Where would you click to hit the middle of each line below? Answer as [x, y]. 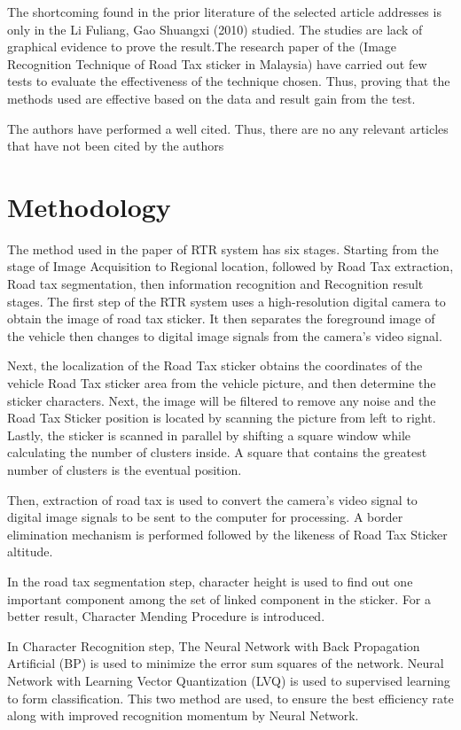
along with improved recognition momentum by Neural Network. [183, 715]
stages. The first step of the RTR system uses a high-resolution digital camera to [227, 301]
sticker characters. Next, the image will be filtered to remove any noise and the [222, 400]
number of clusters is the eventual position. [125, 470]
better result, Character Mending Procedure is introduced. [166, 616]
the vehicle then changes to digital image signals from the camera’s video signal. [225, 335]
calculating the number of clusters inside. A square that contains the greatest [217, 452]
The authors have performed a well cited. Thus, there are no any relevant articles [228, 128]
